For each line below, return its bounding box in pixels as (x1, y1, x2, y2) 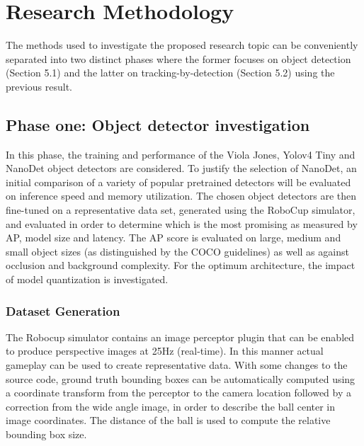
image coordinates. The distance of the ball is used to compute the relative (6, 413, 331, 428)
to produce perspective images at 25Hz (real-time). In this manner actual (6, 343, 324, 358)
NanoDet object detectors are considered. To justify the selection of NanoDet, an (6, 161, 357, 176)
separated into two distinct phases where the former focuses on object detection (6, 51, 351, 66)
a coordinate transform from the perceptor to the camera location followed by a (6, 385, 352, 400)
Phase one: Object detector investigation (6, 113, 310, 135)
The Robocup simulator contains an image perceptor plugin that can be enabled (6, 329, 355, 344)
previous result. (6, 79, 72, 93)
